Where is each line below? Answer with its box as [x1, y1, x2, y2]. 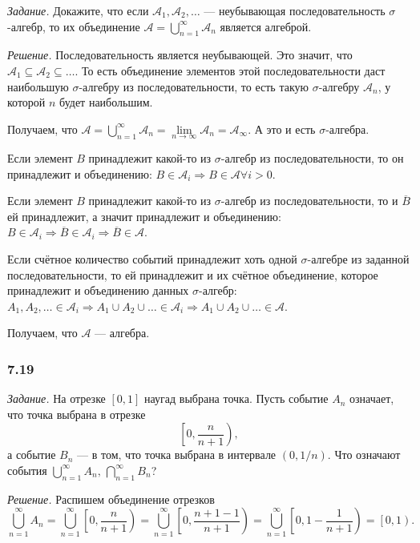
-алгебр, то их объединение [7, 18, 140, 34]
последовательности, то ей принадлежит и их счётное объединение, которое [7, 266, 378, 283]
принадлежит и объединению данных [7, 282, 189, 299]
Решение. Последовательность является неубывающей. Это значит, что [7, 46, 353, 63]
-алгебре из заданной [307, 250, 410, 267]
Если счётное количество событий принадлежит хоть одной [7, 250, 297, 267]
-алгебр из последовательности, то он [220, 149, 404, 166]
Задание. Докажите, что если [7, 2, 149, 18]
